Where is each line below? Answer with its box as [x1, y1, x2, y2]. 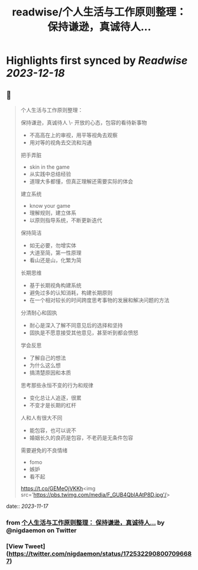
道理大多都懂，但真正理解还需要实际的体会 [29, 178, 134, 185]
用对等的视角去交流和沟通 [29, 139, 92, 146]
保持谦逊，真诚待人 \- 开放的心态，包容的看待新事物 [20, 119, 147, 126]
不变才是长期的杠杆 [29, 402, 77, 408]
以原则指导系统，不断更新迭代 [29, 217, 102, 224]
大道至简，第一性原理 [29, 249, 82, 256]
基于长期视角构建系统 [29, 282, 82, 289]
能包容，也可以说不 [29, 427, 77, 434]
